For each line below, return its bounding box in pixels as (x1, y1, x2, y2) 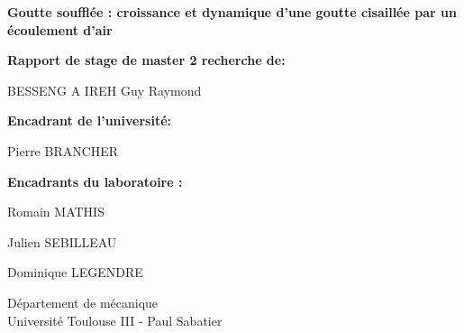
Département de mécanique (7, 292, 159, 311)
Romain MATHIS (7, 202, 105, 221)
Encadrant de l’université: (7, 111, 171, 130)
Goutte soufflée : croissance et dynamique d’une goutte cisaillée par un (7, 3, 457, 21)
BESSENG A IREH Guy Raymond (7, 80, 202, 99)
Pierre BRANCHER (7, 141, 119, 160)
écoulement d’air (7, 20, 113, 39)
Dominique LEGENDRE (7, 263, 143, 282)
